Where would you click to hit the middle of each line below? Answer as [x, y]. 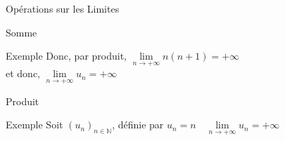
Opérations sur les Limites [63, 8]
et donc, [23, 73]
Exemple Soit [34, 125]
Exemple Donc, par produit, [66, 56]
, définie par [138, 125]
